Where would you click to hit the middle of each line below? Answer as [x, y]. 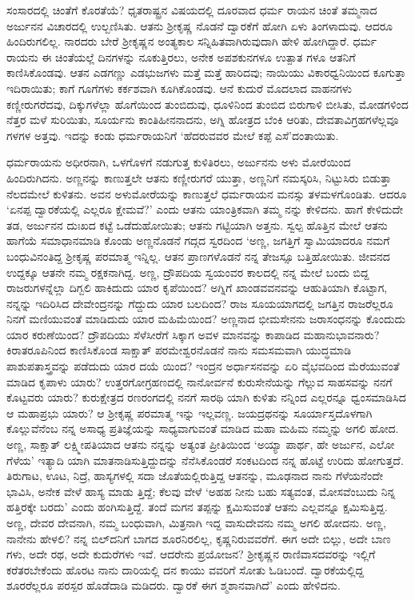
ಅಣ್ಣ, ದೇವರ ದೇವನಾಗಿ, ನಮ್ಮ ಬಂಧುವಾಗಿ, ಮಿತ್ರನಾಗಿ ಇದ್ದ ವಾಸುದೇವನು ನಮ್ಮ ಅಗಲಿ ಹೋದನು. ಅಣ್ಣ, [196, 522]
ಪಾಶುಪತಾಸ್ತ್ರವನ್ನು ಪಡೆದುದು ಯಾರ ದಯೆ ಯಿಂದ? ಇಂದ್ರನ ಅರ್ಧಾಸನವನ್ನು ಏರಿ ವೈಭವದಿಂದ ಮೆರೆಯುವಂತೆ [203, 366]
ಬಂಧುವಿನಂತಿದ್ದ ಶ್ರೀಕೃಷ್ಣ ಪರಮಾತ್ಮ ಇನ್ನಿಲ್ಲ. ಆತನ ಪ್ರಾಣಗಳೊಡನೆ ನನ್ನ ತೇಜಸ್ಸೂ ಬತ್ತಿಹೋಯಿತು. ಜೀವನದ [198, 256]
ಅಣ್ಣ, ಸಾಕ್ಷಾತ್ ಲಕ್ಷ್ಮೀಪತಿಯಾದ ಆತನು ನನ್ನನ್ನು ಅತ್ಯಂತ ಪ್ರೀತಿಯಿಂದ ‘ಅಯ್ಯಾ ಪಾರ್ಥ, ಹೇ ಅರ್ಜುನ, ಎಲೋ [201, 444]
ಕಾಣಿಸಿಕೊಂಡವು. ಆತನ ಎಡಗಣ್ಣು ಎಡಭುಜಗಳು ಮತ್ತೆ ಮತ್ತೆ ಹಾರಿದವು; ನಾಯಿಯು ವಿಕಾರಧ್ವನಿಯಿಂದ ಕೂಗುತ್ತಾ [206, 72]
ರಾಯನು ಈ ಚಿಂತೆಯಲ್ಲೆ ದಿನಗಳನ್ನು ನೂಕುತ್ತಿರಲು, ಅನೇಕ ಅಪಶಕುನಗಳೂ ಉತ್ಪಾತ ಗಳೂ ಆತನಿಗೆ [181, 56]
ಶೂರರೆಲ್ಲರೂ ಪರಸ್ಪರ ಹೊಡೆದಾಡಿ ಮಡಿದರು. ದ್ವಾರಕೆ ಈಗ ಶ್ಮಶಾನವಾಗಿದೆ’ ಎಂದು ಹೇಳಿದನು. [174, 585]
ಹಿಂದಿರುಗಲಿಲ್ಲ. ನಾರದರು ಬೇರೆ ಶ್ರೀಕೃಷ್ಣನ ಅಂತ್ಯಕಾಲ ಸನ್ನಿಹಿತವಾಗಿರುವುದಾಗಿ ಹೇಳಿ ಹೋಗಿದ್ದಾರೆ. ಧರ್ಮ [192, 41]
